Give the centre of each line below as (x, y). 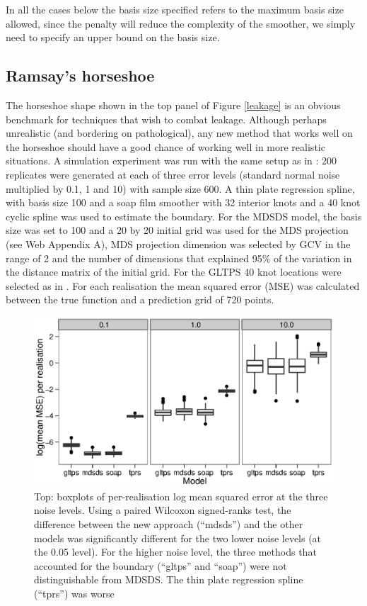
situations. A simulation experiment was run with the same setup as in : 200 (171, 161)
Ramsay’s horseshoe (80, 75)
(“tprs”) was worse (74, 593)
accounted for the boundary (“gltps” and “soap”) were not (161, 565)
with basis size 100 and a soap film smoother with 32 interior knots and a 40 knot (183, 202)
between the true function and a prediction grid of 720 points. (140, 299)
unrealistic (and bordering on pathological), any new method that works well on (179, 133)
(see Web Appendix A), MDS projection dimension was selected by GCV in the (178, 243)
